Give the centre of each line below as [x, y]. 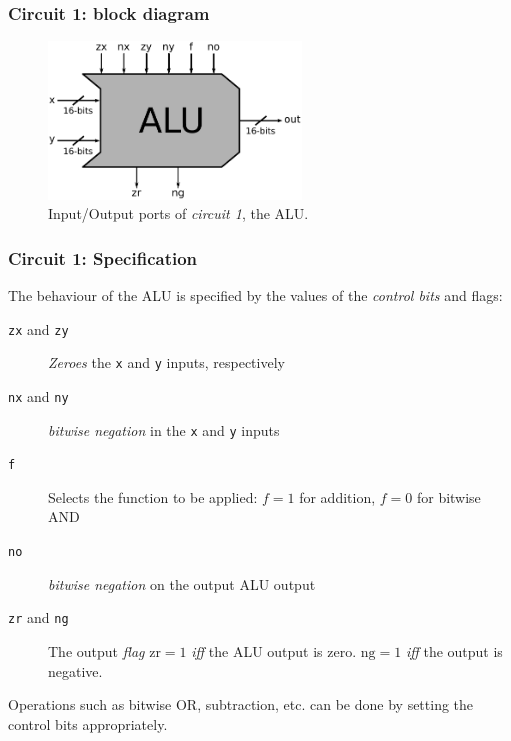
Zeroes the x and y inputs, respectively [166, 362]
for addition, [337, 496]
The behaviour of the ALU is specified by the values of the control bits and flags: [255, 295]
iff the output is [454, 650]
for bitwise [448, 496]
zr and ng [38, 617]
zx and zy [38, 328]
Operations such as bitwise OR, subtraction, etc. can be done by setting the [241, 704]
